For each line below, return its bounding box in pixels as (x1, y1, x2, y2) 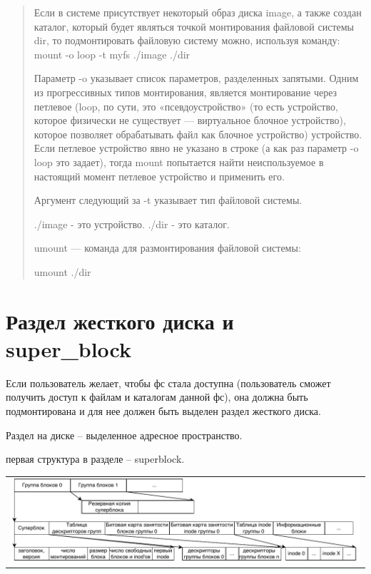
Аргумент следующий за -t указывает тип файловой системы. (34, 193, 303, 207)
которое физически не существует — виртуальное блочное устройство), (34, 113, 346, 128)
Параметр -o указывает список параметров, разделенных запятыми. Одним (34, 71, 359, 86)
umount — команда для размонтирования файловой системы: (34, 240, 301, 255)
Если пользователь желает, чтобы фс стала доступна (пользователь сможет (6, 375, 331, 390)
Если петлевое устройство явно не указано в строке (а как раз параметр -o (34, 140, 359, 155)
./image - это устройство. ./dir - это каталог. (34, 216, 230, 231)
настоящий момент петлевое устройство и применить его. (34, 168, 285, 183)
